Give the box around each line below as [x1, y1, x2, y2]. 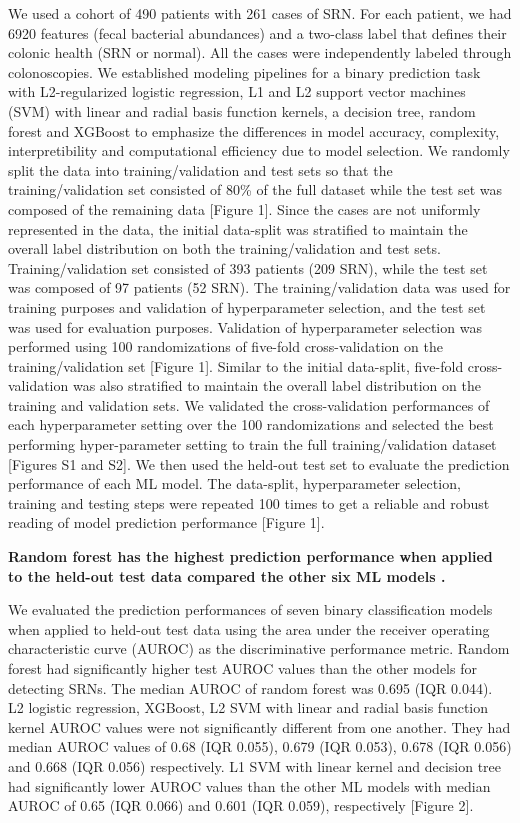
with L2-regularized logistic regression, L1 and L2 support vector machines [8, 81, 466, 102]
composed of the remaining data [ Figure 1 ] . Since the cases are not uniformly [8, 198, 481, 219]
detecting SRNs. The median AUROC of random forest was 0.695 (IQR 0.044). [8, 677, 493, 698]
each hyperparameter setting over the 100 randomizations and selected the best [8, 414, 494, 435]
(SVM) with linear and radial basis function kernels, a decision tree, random [8, 100, 476, 121]
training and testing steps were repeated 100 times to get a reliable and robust [8, 492, 490, 513]
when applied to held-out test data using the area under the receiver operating [8, 618, 490, 639]
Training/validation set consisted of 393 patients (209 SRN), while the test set [8, 257, 488, 278]
